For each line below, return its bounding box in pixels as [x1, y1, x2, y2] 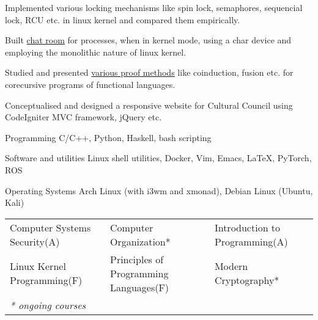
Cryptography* [214, 273, 279, 288]
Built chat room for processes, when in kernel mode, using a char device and [5, 34, 292, 46]
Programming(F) [10, 273, 83, 288]
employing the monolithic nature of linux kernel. [5, 45, 187, 58]
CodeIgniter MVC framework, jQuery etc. [5, 111, 162, 123]
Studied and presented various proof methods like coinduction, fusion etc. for [5, 66, 294, 79]
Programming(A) [214, 234, 288, 249]
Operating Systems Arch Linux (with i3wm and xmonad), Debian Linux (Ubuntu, [5, 184, 313, 197]
